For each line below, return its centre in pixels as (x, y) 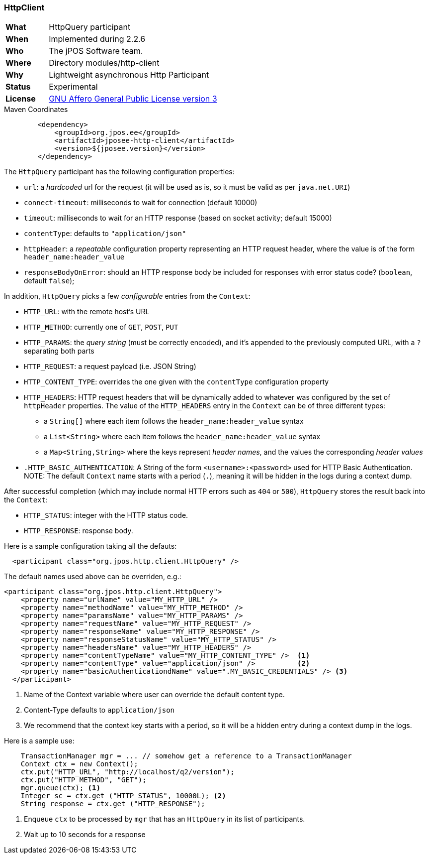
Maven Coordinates (36, 110)
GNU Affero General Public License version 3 (133, 99)
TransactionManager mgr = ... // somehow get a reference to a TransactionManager (186, 756)
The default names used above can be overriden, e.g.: (93, 577)
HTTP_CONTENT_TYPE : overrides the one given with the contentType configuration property (176, 382)
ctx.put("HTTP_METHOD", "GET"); (84, 780)
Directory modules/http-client (104, 63)
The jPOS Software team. (96, 51)
